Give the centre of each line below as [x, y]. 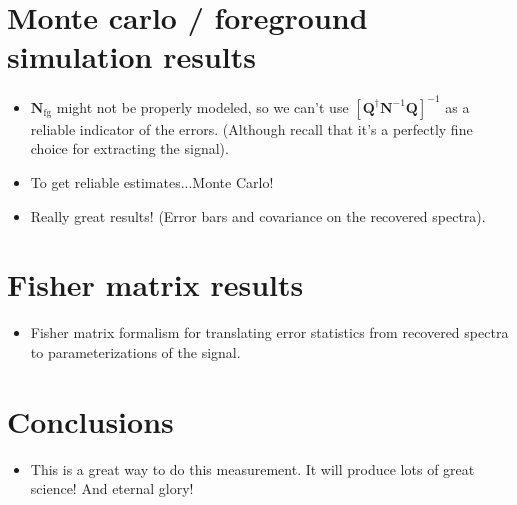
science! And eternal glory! [112, 488]
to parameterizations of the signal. [135, 351]
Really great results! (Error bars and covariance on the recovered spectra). [258, 215]
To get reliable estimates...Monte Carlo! [152, 182]
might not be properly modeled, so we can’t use [202, 106]
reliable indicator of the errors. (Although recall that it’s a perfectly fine [251, 128]
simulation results [132, 56]
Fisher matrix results [155, 284]
